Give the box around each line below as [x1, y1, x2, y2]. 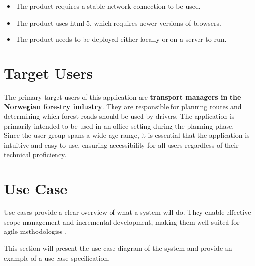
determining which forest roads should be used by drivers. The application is [4, 111, 235, 121]
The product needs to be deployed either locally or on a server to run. [15, 34, 227, 44]
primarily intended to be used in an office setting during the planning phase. [4, 120, 234, 131]
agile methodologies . [4, 226, 67, 236]
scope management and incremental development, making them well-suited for [4, 216, 240, 227]
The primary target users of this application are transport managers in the [4, 91, 241, 101]
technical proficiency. [4, 149, 67, 160]
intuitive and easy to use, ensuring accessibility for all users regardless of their [4, 139, 239, 150]
